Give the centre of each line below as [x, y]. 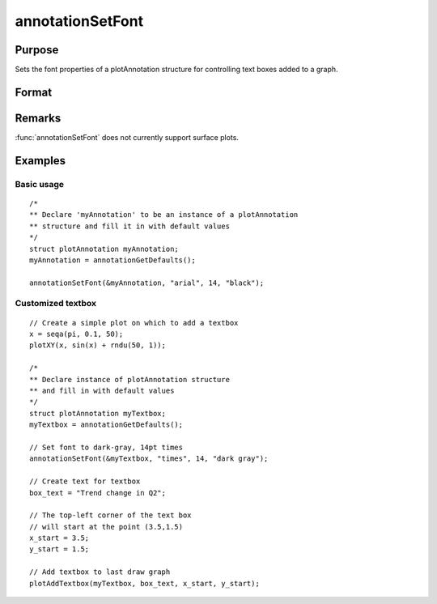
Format [34, 92]
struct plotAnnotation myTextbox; [98, 413]
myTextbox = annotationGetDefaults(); [106, 425]
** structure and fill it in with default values [130, 226]
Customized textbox [56, 304]
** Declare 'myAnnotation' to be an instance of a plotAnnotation [164, 215]
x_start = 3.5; [59, 538]
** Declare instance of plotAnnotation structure [130, 379]
